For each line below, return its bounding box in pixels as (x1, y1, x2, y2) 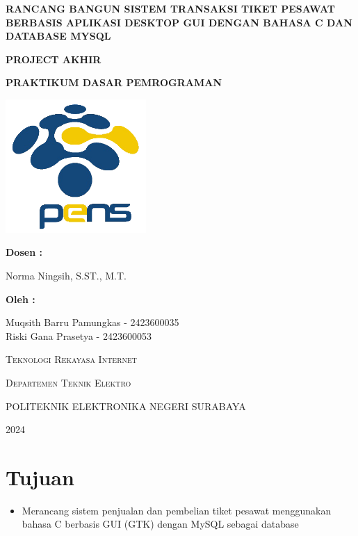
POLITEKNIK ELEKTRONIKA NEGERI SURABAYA (6, 398, 246, 413)
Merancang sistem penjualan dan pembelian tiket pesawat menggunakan (22, 503, 332, 517)
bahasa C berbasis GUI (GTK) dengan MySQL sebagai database (22, 517, 299, 531)
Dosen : (6, 245, 42, 259)
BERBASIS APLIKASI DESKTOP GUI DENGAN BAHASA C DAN (6, 15, 352, 29)
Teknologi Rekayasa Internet (6, 352, 138, 366)
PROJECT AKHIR (6, 51, 101, 66)
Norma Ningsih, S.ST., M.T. (6, 268, 127, 282)
